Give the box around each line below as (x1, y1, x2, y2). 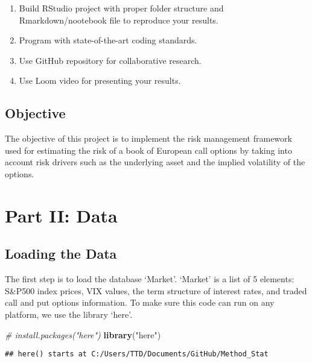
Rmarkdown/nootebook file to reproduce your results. (19, 13, 218, 26)
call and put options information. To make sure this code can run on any (5, 296, 275, 309)
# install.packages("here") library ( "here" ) (5, 328, 161, 341)
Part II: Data (5, 203, 118, 227)
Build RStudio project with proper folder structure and (19, 2, 224, 14)
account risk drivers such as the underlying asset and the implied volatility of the (5, 156, 305, 168)
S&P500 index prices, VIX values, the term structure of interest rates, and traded (5, 284, 307, 297)
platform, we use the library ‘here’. (5, 308, 133, 320)
